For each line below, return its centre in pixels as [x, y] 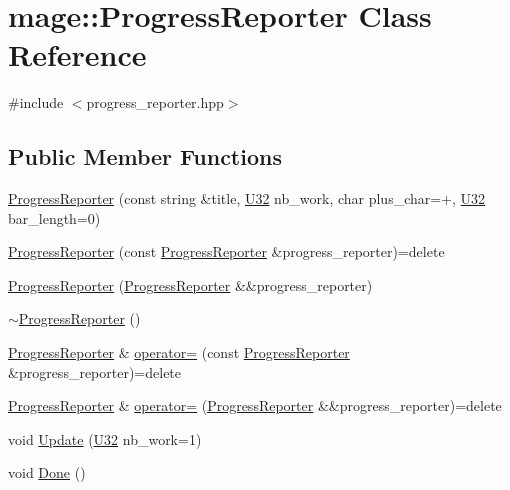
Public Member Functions [145, 156]
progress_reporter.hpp [155, 102]
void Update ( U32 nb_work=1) [105, 438]
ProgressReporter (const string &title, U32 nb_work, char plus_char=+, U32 [247, 198]
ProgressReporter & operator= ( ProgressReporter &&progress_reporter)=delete [255, 405]
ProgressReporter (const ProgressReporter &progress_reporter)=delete [226, 251]
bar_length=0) [54, 217]
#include [36, 102]
